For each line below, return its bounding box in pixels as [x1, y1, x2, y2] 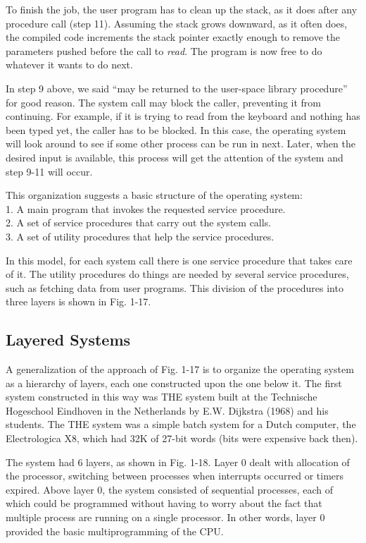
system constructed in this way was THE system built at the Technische [6, 389, 317, 404]
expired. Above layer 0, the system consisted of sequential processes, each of [6, 482, 333, 496]
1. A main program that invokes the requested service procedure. [6, 201, 286, 216]
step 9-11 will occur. [6, 164, 93, 178]
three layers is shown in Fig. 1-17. [6, 294, 151, 309]
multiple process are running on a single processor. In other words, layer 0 [6, 510, 325, 525]
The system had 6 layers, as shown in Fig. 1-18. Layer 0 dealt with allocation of [6, 454, 350, 469]
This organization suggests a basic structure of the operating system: [6, 188, 303, 202]
